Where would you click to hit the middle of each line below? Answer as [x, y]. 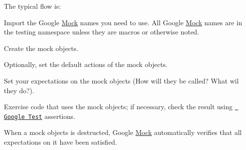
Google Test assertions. [40, 116]
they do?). [19, 90]
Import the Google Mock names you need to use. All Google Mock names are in [123, 22]
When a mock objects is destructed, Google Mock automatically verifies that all [123, 132]
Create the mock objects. [41, 48]
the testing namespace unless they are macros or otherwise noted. [102, 32]
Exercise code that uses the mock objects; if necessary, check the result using [118, 107]
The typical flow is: [33, 6]
